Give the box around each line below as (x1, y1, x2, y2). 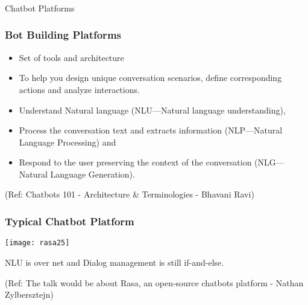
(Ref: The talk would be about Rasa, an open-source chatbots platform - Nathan (5, 276, 304, 289)
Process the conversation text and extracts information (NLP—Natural (19, 124, 283, 136)
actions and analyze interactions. (19, 83, 140, 95)
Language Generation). (50, 167, 135, 180)
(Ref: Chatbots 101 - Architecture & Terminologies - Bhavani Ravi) (5, 188, 254, 201)
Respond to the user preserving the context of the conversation (19, 156, 252, 169)
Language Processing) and (19, 135, 116, 148)
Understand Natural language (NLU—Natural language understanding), (19, 103, 286, 116)
